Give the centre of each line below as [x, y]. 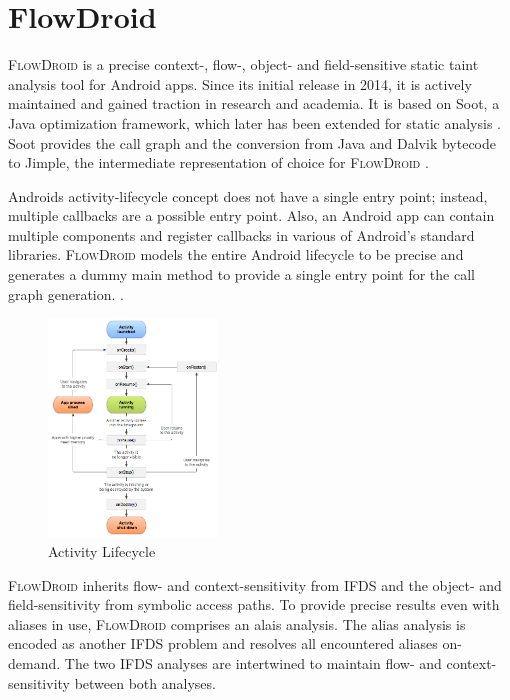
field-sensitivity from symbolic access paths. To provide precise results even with [254, 604]
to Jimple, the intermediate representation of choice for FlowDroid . [218, 162]
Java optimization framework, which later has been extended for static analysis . [254, 122]
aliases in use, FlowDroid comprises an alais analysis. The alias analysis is [237, 623]
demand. [34, 662]
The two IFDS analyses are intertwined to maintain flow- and [253, 662]
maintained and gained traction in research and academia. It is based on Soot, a [254, 103]
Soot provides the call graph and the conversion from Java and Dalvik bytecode [252, 142]
